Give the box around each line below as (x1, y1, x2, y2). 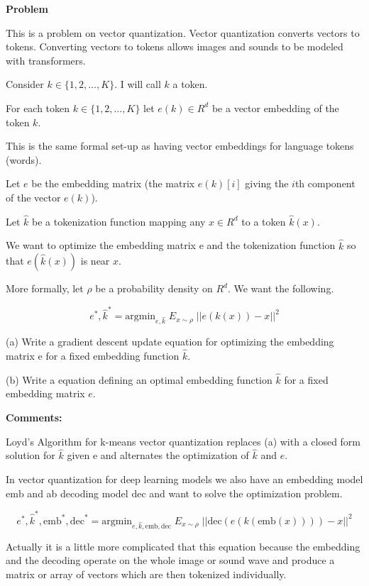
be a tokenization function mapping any (32, 214, 206, 228)
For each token (6, 100, 70, 115)
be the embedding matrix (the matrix (31, 176, 195, 191)
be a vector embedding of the (211, 100, 339, 115)
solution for (6, 448, 55, 463)
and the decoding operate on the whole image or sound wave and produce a (6, 553, 335, 568)
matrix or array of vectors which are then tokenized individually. (6, 566, 287, 581)
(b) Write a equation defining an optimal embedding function (6, 372, 272, 387)
